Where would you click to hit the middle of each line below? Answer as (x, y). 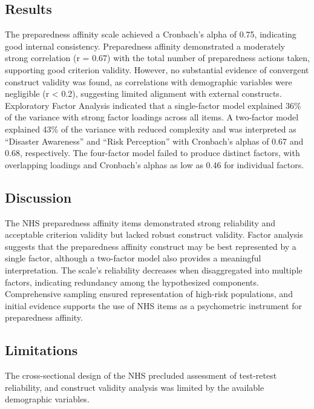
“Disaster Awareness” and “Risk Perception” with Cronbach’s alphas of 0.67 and (154, 141)
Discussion (38, 197)
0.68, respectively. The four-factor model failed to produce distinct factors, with (152, 153)
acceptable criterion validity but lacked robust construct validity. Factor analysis (154, 234)
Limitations (41, 350)
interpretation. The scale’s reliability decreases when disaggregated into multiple (154, 270)
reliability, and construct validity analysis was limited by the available (135, 387)
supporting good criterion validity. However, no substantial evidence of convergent (157, 69)
